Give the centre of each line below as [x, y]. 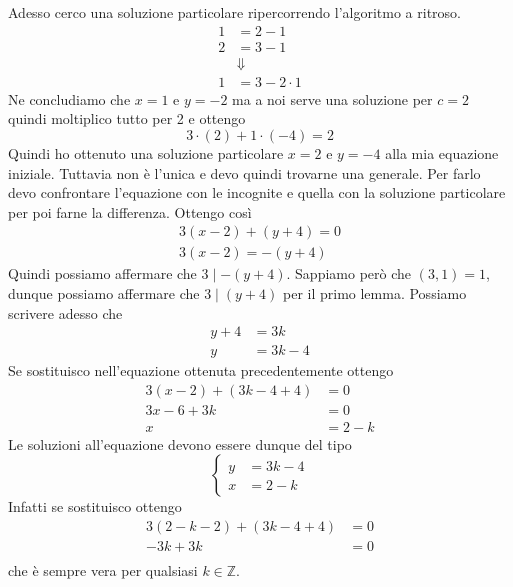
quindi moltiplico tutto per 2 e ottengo [127, 118]
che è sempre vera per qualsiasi [103, 570]
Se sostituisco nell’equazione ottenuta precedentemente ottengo [201, 370]
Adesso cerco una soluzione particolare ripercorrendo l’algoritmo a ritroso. [234, 12]
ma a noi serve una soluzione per [332, 98]
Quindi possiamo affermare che [102, 273]
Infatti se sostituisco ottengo [95, 506]
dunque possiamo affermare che [104, 292]
